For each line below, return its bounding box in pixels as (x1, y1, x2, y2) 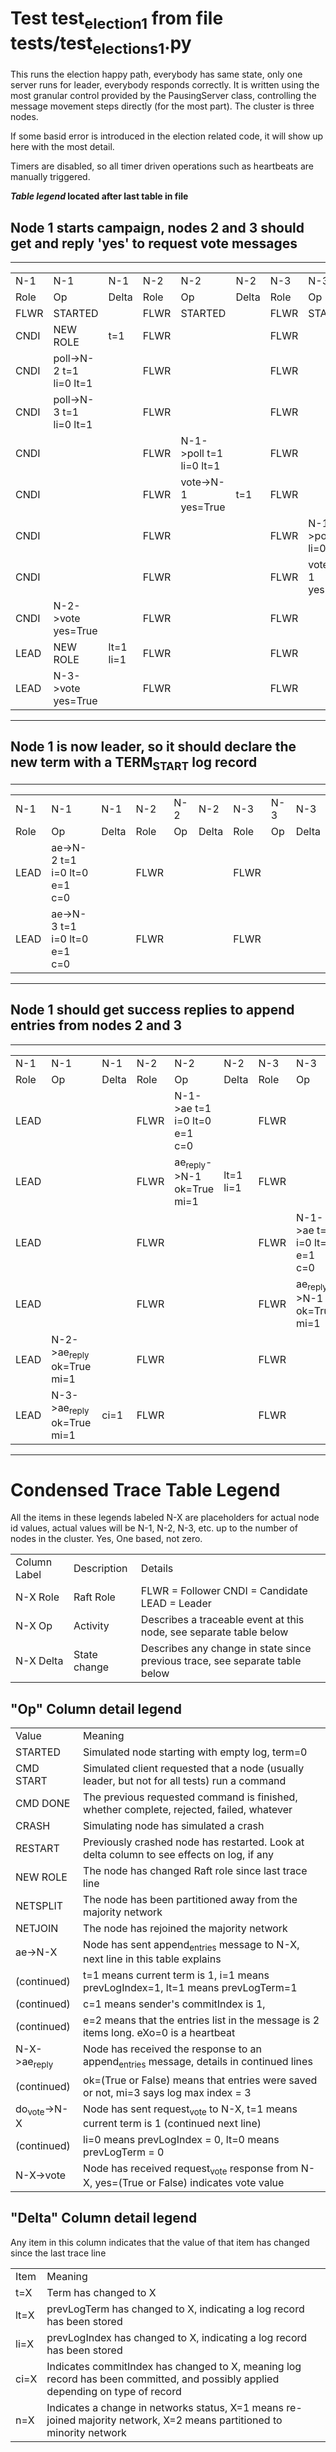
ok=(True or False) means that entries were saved (83, 2073, 318, 2087)
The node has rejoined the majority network (83, 1922, 288, 1936)
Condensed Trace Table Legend (10, 1478, 281, 1501)
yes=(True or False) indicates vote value (94, 2176, 285, 2189)
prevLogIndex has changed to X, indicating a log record (46, 2330, 308, 2344)
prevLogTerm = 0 (83, 2145, 165, 2159)
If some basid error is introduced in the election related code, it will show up (10, 130, 324, 142)
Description (73, 1562, 128, 1576)
